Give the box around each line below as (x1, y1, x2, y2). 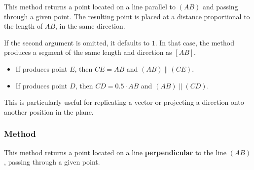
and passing (202, 1, 238, 11)
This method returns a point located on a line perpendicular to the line (4, 147, 226, 157)
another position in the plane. (4, 106, 94, 117)
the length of (4, 21, 43, 31)
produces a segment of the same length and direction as (4, 47, 172, 57)
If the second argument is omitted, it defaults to (4, 37, 150, 47)
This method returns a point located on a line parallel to (4, 1, 176, 11)
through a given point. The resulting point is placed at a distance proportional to (4, 11, 250, 21)
